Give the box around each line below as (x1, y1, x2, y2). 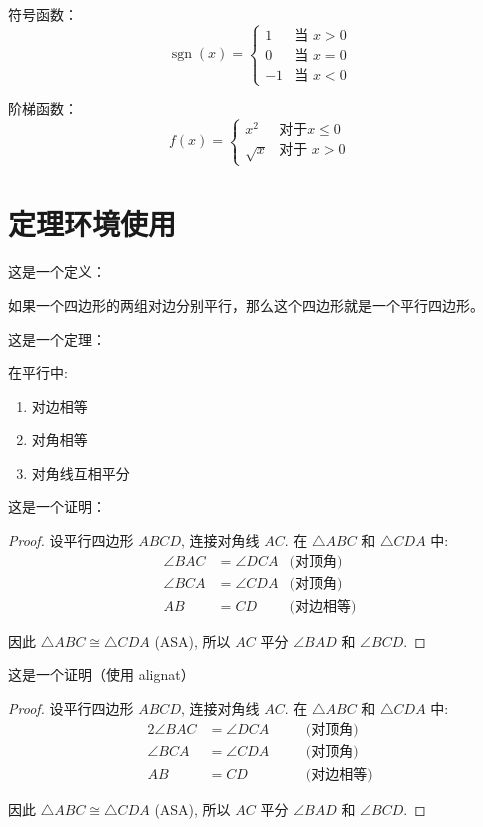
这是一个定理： (8, 328, 106, 349)
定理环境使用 (8, 203, 177, 244)
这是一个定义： (8, 261, 106, 282)
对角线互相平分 (31, 462, 130, 483)
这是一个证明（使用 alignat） (8, 664, 195, 685)
